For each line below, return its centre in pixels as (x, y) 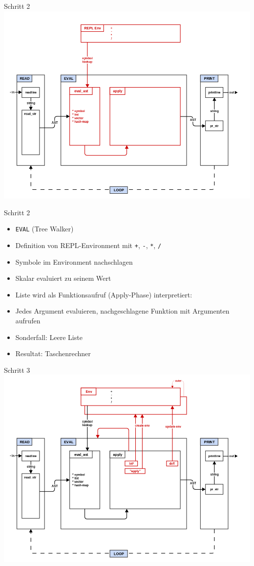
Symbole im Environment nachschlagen (74, 261)
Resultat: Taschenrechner (53, 353)
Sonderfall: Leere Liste (49, 337)
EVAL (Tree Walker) (44, 229)
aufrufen (28, 320)
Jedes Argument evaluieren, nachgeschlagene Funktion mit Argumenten (122, 311)
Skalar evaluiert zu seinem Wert (63, 278)
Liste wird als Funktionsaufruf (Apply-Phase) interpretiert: (104, 294)
